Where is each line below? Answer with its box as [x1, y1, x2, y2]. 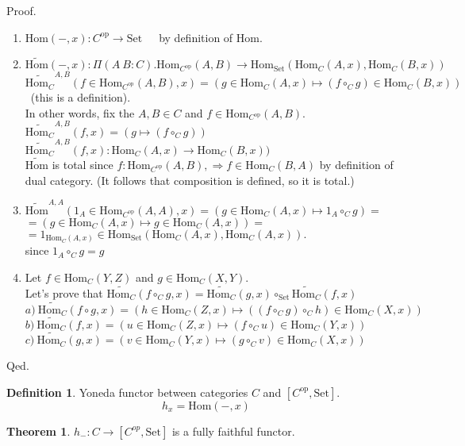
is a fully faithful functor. [171, 422, 295, 439]
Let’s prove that [25, 284, 103, 301]
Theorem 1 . [6, 422, 71, 439]
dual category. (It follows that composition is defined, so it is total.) [25, 171, 355, 188]
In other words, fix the [25, 104, 135, 121]
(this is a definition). [30, 89, 131, 106]
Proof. [6, 2, 37, 18]
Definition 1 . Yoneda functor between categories [6, 383, 248, 400]
